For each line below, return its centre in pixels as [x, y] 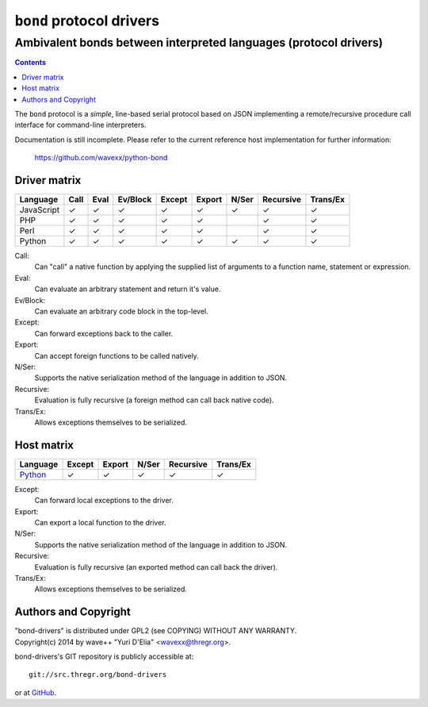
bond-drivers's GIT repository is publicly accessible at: [104, 656]
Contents [31, 63]
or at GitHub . [36, 692]
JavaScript [40, 210]
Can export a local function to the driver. [100, 522]
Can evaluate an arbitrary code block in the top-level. [122, 311]
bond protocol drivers [87, 21]
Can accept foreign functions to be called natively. [117, 355]
